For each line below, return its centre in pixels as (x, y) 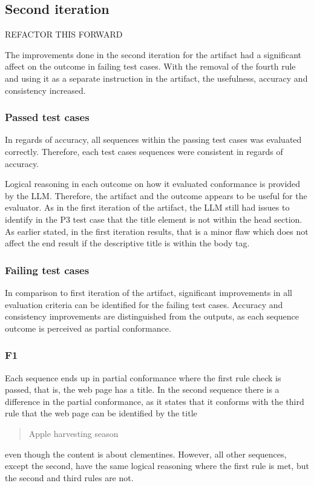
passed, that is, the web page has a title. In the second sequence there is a (142, 389)
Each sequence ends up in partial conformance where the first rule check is (143, 377)
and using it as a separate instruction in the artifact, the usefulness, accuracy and (156, 78)
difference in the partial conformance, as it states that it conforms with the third (155, 401)
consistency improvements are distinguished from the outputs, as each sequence (152, 316)
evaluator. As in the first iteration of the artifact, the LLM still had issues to (147, 207)
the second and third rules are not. (69, 477)
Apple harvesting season (74, 433)
